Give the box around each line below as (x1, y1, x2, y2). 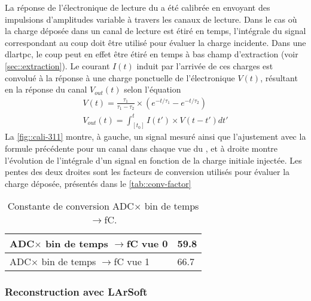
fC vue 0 (126, 236, 168, 251)
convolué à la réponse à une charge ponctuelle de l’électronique (5, 71, 235, 84)
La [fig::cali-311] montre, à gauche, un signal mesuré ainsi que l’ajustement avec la (5, 130, 306, 143)
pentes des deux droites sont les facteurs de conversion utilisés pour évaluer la (5, 165, 290, 178)
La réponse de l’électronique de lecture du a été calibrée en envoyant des (5, 1, 270, 13)
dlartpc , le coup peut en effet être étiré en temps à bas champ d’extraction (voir (5, 48, 298, 60)
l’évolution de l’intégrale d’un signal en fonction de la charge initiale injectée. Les (5, 153, 302, 166)
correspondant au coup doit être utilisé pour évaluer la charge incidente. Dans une (5, 36, 306, 48)
